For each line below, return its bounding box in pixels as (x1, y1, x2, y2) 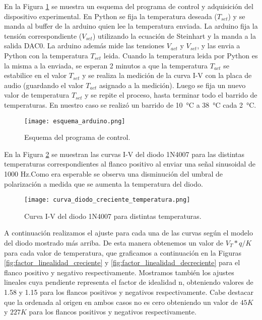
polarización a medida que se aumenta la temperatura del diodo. (4, 178, 203, 189)
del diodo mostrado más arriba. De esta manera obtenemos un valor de (4, 237, 224, 248)
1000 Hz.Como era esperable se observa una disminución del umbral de (4, 168, 223, 179)
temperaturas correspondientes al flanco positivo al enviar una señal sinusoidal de (4, 158, 255, 169)
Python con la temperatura (4, 50, 88, 60)
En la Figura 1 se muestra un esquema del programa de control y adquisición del (4, 1, 253, 11)
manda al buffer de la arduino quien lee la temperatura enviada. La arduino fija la (4, 21, 258, 31)
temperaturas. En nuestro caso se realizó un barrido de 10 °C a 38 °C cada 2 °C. (4, 99, 256, 110)
